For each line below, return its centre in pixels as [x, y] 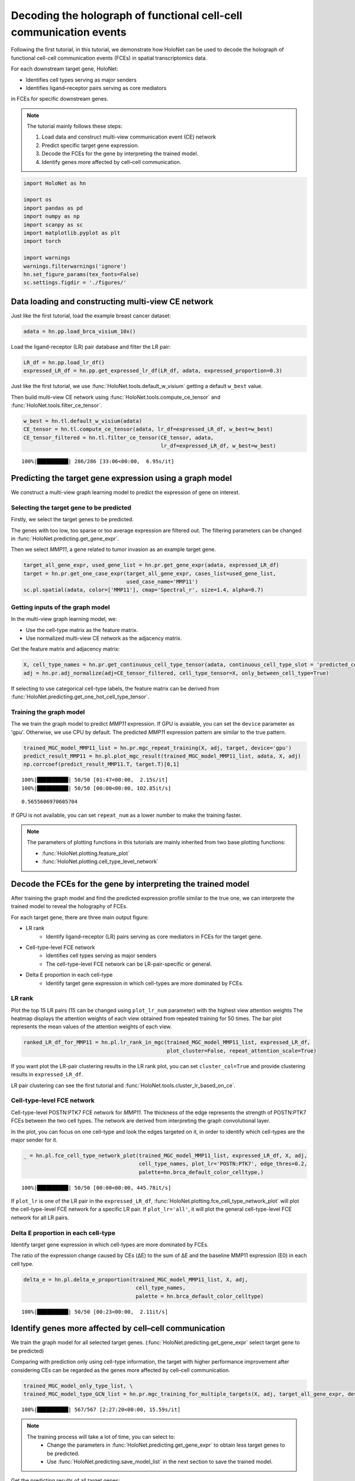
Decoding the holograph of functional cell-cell [127, 15]
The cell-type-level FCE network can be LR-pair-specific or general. [129, 964]
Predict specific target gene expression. [90, 145]
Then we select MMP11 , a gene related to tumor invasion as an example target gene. [113, 549]
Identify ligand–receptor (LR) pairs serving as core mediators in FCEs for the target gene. [154, 937]
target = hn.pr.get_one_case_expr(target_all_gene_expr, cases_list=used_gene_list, [150, 573]
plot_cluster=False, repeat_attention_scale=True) [241, 1051]
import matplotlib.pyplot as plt [72, 233]
